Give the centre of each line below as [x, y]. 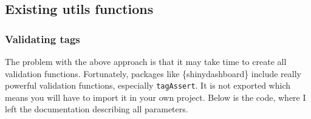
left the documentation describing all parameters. [97, 109]
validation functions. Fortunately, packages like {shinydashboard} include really [153, 73]
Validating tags [43, 39]
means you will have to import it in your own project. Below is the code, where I [155, 97]
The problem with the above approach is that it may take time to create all [146, 61]
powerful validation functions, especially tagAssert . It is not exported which [148, 85]
